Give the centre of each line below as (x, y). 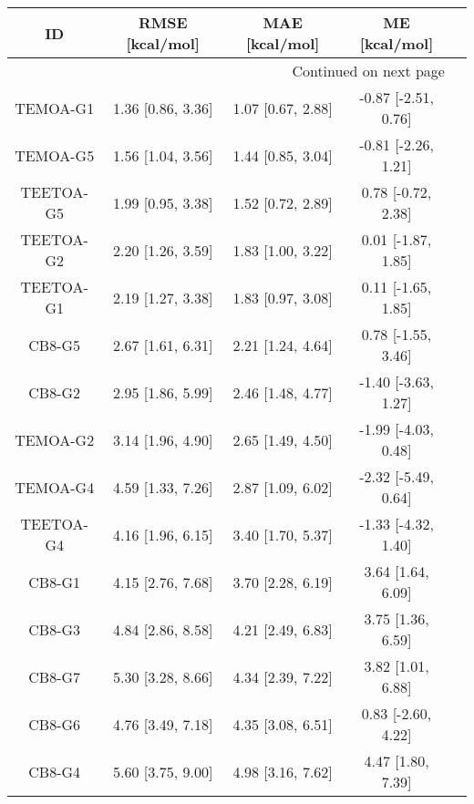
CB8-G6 (55, 724)
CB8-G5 (55, 345)
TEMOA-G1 (55, 108)
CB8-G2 (55, 392)
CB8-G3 (55, 629)
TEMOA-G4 (55, 487)
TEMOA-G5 (55, 155)
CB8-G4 (55, 771)
